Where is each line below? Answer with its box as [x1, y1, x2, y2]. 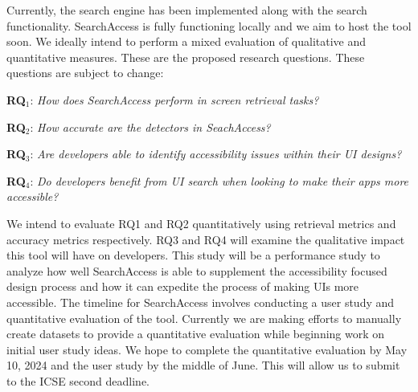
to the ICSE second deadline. [6, 372, 150, 389]
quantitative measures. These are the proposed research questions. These [6, 48, 365, 65]
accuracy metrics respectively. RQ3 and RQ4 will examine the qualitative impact [6, 231, 405, 247]
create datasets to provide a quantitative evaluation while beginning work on [6, 325, 385, 342]
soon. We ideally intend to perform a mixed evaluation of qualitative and [6, 33, 367, 50]
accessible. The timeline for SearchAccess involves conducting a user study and [6, 293, 395, 310]
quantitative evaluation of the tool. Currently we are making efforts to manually [6, 309, 402, 326]
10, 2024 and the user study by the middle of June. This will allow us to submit [6, 357, 400, 374]
